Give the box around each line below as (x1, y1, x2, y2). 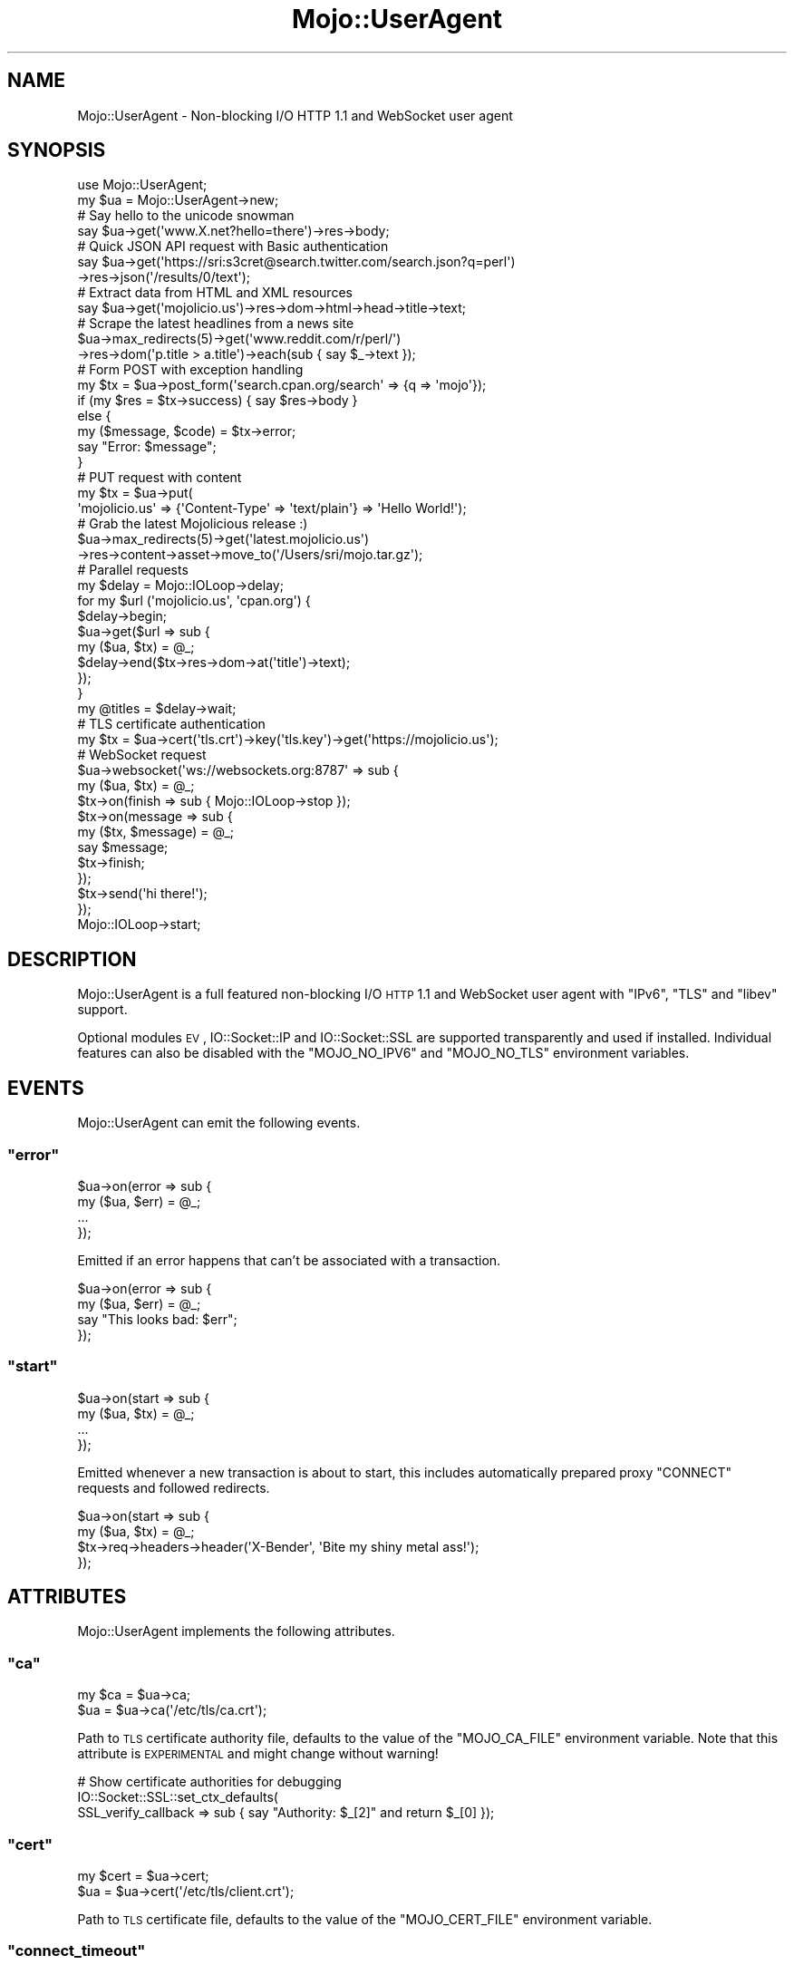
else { (77, 408, 111, 424)
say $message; (77, 839, 169, 856)
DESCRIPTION (7, 947, 137, 971)
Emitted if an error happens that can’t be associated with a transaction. (77, 1252, 501, 1268)
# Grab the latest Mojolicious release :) (77, 516, 308, 532)
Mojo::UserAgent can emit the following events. (77, 1115, 361, 1131)
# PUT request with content (77, 469, 242, 486)
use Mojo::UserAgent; (77, 177, 208, 193)
